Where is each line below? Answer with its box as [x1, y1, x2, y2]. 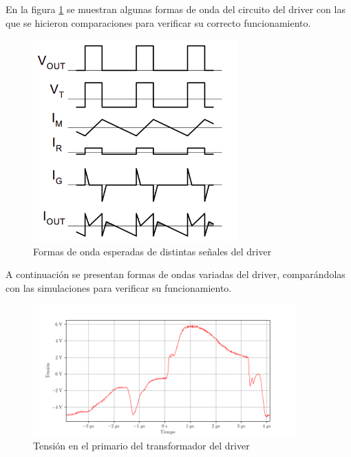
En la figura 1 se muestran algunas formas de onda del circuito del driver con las [6, 2, 345, 16]
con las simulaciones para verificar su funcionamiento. [6, 280, 232, 295]
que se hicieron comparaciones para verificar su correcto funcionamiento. [6, 15, 311, 30]
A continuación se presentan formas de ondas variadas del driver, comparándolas [6, 267, 345, 281]
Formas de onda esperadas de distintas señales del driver [33, 244, 272, 258]
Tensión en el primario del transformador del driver [33, 438, 250, 452]
